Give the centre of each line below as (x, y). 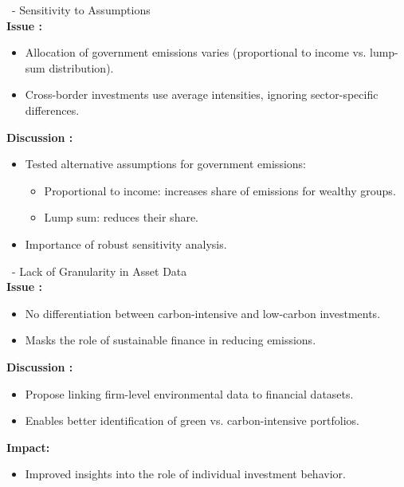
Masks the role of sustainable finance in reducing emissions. (171, 340)
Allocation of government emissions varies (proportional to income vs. (196, 52)
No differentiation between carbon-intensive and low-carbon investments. (203, 313)
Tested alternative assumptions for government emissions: (165, 164)
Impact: (28, 447)
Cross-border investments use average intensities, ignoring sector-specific (202, 94)
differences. (52, 110)
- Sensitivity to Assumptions (81, 10)
